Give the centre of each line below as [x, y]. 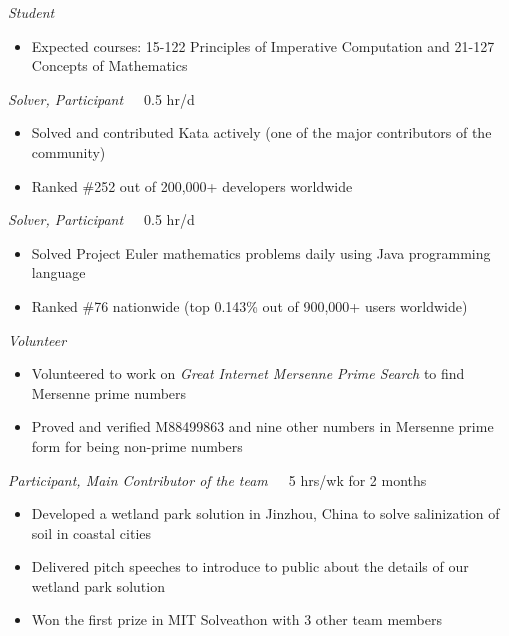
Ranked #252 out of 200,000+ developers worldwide [192, 185]
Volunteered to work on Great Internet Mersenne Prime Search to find [248, 373]
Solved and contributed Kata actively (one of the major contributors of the [261, 132]
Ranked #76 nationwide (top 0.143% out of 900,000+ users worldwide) [249, 305]
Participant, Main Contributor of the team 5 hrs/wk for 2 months [217, 479]
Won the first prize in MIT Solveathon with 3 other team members [236, 619]
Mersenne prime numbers [109, 392]
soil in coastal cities [91, 532]
